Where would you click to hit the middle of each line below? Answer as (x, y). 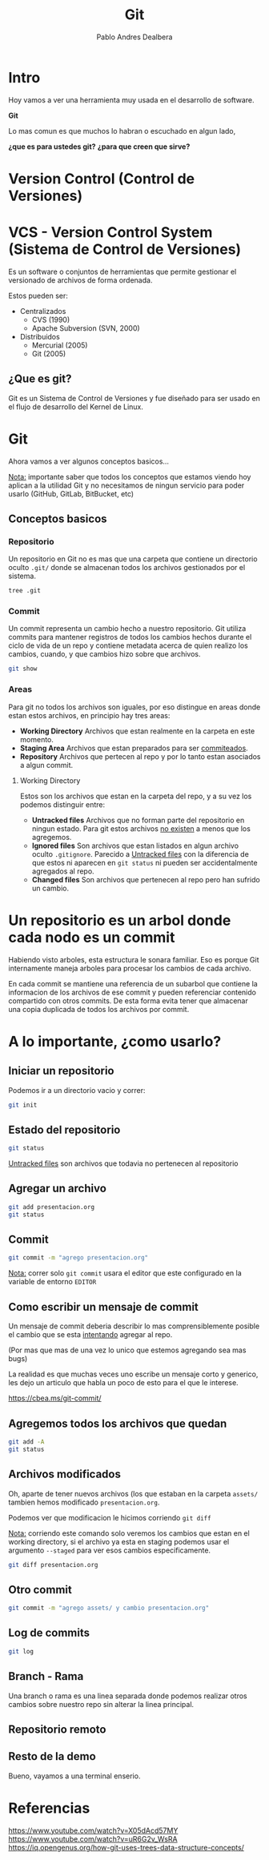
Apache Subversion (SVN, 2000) (86, 328)
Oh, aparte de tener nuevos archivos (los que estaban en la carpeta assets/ (133, 1493)
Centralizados (43, 311)
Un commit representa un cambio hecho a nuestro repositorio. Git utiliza (127, 629)
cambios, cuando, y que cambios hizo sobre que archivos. (104, 654)
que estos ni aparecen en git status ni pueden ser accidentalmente (145, 862)
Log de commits (49, 1633)
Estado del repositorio (64, 1129)
